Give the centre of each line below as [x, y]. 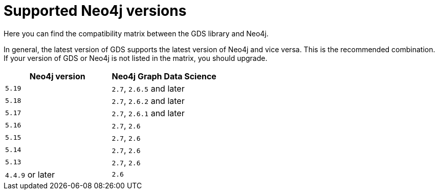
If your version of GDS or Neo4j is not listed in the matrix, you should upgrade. [136, 58]
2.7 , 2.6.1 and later [148, 113]
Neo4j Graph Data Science [164, 76]
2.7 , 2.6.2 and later [148, 101]
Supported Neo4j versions [95, 11]
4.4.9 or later [30, 174]
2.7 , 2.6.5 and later [148, 88]
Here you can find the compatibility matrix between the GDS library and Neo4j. [136, 33]
